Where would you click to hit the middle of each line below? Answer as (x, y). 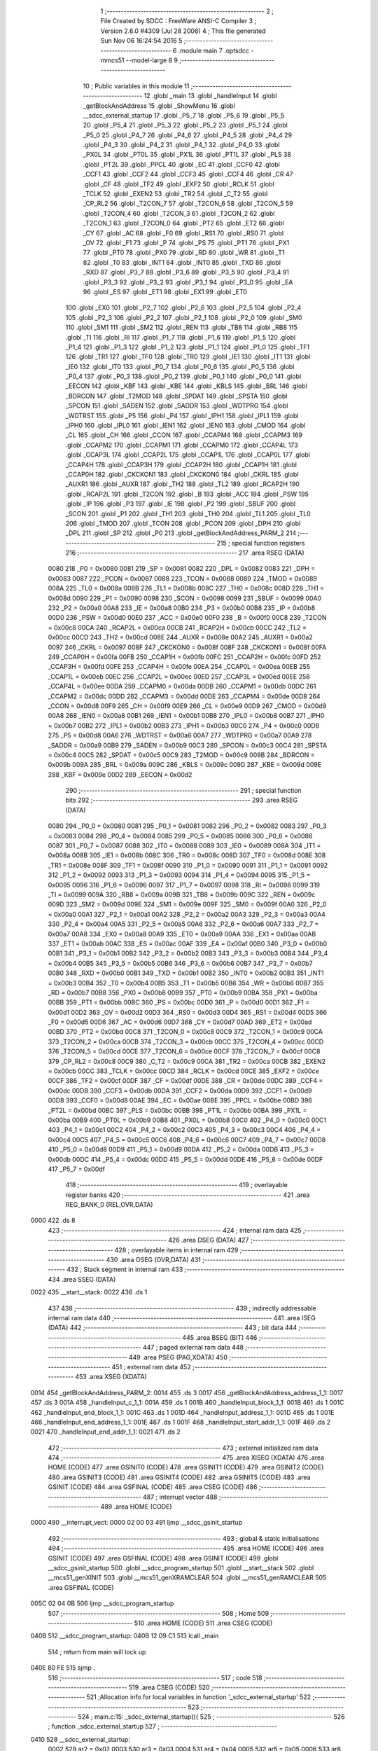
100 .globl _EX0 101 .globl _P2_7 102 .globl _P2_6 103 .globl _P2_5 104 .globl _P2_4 (183, 307)
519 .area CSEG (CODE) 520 (169, 1687)
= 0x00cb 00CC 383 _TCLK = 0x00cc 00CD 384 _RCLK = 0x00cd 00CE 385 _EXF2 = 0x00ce (184, 1071)
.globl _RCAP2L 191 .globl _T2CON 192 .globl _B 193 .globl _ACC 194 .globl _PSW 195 (187, 494)
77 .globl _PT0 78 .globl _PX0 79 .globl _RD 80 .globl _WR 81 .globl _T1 (184, 253)
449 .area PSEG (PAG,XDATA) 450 (178, 1357)
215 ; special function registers (261, 543)
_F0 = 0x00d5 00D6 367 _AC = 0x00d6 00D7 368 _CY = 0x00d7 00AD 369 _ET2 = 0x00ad (180, 1022)
